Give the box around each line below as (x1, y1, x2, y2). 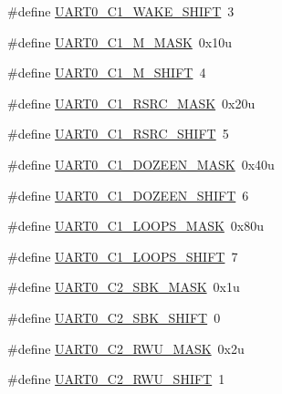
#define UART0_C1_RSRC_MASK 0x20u (7, 93, 256, 112)
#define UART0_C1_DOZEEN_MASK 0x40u (7, 154, 275, 173)
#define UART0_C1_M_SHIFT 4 (7, 63, 206, 82)
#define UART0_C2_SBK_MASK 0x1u (7, 277, 240, 296)
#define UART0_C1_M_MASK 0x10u (7, 32, 233, 51)
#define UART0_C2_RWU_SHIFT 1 (7, 369, 225, 389)
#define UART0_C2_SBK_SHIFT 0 (7, 307, 221, 327)
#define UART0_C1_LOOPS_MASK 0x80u (7, 216, 265, 235)
